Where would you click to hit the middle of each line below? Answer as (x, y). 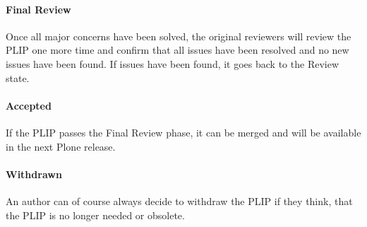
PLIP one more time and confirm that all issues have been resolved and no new (178, 50)
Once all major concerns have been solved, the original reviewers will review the (179, 36)
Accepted (29, 105)
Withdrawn (34, 174)
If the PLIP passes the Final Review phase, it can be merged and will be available (183, 132)
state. (18, 77)
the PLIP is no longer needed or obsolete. (95, 215)
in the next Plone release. (61, 146)
